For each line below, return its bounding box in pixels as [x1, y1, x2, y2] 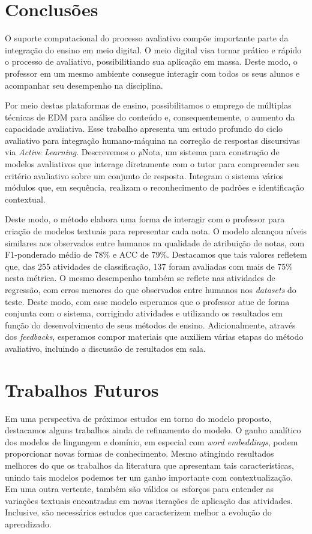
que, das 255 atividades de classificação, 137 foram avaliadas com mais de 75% [5, 260, 293, 272]
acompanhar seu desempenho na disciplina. [5, 79, 163, 91]
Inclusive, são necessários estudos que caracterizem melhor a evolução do [5, 506, 272, 518]
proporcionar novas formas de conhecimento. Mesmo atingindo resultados [5, 447, 274, 460]
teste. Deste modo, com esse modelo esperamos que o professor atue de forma [5, 295, 290, 307]
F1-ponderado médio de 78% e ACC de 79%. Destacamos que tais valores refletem [5, 248, 307, 261]
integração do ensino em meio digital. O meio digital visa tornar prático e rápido [5, 43, 302, 56]
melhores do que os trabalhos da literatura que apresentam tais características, [5, 459, 294, 472]
